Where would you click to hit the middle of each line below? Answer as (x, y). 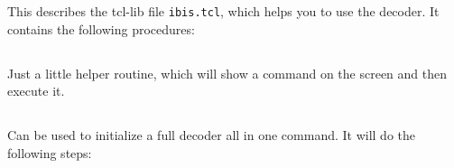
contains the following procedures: (101, 28)
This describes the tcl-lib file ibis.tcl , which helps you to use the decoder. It (223, 11)
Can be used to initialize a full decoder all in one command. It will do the (212, 135)
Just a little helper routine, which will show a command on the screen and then (227, 73)
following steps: (50, 153)
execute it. (36, 91)
